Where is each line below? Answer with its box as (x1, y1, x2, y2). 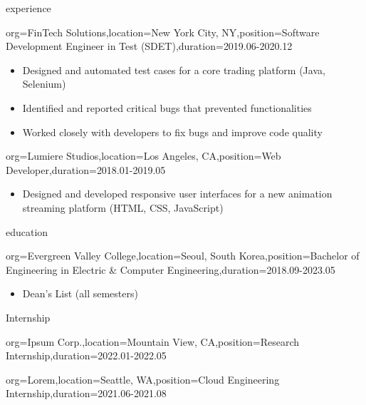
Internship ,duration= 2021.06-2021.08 (6, 386, 167, 401)
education (6, 224, 48, 239)
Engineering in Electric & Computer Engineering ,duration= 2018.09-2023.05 (6, 262, 335, 277)
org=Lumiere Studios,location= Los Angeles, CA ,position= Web (6, 148, 281, 163)
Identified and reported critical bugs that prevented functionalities (22, 100, 312, 115)
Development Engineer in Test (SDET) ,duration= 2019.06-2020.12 (6, 39, 293, 53)
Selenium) (22, 76, 66, 91)
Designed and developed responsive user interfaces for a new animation (22, 186, 333, 201)
